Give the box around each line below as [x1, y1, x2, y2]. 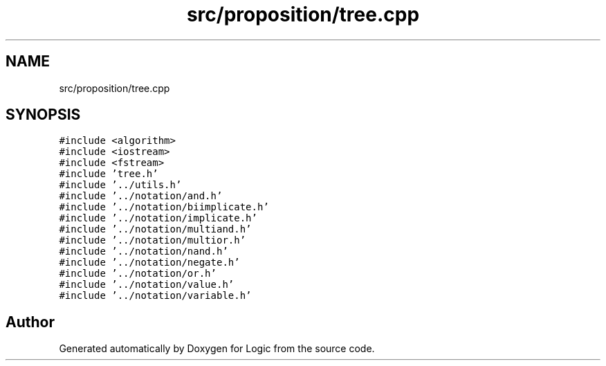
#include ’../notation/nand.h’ [59, 246, 228, 257]
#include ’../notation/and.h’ [59, 190, 223, 202]
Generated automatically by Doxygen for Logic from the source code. [59, 342, 375, 355]
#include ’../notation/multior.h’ [59, 235, 246, 246]
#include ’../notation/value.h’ [59, 279, 235, 291]
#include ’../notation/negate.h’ [59, 257, 240, 268]
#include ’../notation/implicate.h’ [59, 212, 257, 224]
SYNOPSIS [6, 106, 81, 124]
